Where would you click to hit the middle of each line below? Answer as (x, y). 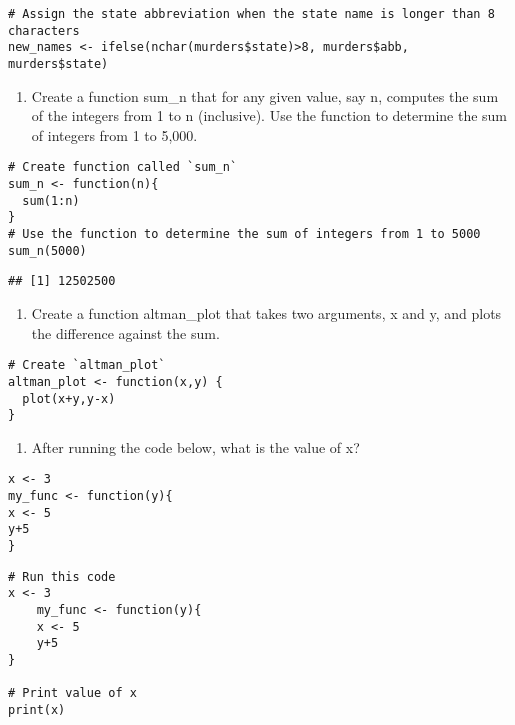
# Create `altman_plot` (87, 365)
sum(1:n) (51, 200)
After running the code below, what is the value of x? (195, 446)
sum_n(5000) (47, 250)
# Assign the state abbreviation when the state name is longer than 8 (251, 14)
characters (44, 30)
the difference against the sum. (125, 332)
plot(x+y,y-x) (69, 398)
